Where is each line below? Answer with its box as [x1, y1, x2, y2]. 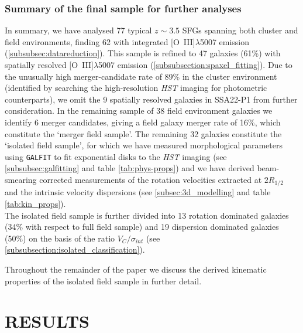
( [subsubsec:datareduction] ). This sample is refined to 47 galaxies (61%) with [5, 47, 281, 59]
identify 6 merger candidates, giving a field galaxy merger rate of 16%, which [5, 115, 281, 128]
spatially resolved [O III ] [5, 59, 94, 70]
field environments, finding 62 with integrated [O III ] [5, 35, 195, 47]
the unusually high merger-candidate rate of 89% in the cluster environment [5, 70, 277, 82]
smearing [5, 174, 37, 185]
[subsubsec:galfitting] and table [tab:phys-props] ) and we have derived [5, 162, 254, 174]
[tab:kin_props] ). [5, 198, 66, 210]
